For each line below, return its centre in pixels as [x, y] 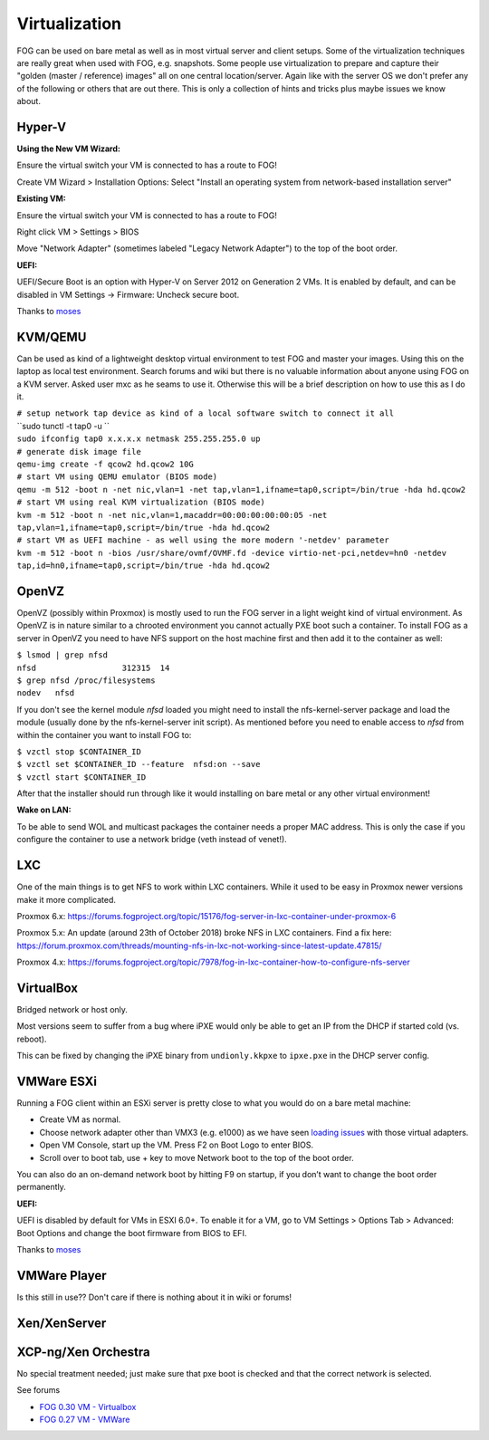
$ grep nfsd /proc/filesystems [86, 680]
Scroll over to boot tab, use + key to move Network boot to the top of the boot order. [197, 1157]
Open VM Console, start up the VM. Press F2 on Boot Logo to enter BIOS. [177, 1145]
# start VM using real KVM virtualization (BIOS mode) [141, 502]
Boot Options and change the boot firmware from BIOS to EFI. [132, 1233]
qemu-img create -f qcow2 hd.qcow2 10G [105, 464]
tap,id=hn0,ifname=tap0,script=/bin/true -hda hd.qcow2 [144, 566]
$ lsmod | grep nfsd [62, 655]
